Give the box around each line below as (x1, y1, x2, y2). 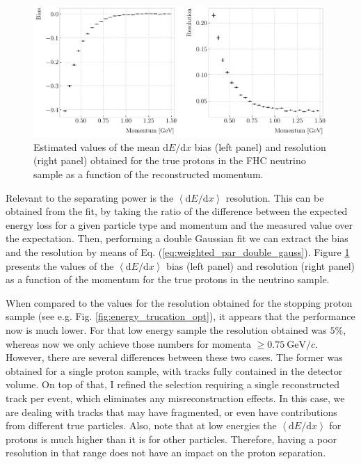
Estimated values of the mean (33, 139, 160, 154)
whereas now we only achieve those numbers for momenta (6, 336, 252, 351)
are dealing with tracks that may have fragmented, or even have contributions (6, 404, 337, 419)
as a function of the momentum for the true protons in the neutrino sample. (6, 272, 330, 287)
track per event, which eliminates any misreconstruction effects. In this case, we (6, 390, 345, 405)
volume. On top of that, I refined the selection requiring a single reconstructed (6, 377, 339, 392)
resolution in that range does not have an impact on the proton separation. (6, 445, 326, 460)
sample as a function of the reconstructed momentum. (33, 167, 264, 181)
